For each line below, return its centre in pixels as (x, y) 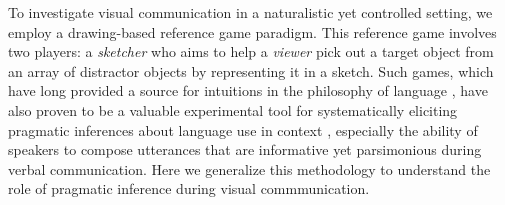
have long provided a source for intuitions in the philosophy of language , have (248, 90)
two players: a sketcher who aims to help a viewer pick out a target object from (251, 51)
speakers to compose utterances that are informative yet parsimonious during (245, 149)
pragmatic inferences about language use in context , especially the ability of (243, 129)
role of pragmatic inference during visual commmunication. (189, 188)
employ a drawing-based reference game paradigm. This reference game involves (252, 31)
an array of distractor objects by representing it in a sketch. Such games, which (251, 70)
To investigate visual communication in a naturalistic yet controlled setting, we (250, 12)
